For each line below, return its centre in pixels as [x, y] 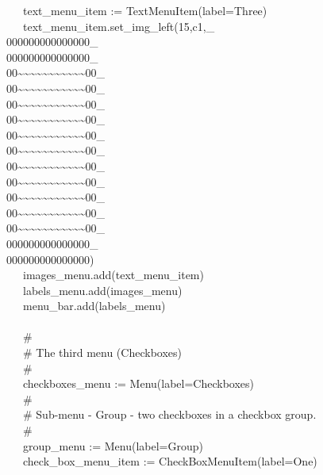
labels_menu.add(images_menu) [102, 290]
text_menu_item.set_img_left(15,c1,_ [119, 26]
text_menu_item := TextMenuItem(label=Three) [145, 10]
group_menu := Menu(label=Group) [113, 445]
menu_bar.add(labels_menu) [94, 306]
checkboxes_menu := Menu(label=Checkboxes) [138, 383]
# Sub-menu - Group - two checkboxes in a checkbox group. [169, 414]
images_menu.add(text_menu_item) [113, 275]
